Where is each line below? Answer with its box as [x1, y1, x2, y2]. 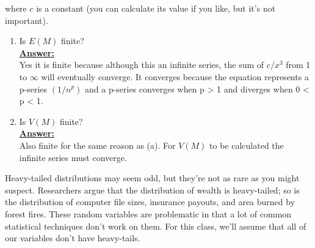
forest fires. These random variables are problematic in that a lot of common [5, 207, 292, 220]
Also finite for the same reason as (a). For [19, 138, 176, 151]
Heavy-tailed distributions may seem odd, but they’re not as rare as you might [5, 171, 300, 184]
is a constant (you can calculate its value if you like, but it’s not [36, 2, 276, 14]
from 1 [286, 58, 311, 71]
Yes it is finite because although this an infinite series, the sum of [19, 58, 264, 71]
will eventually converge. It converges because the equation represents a [41, 70, 309, 83]
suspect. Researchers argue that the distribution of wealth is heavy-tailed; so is [5, 183, 300, 196]
